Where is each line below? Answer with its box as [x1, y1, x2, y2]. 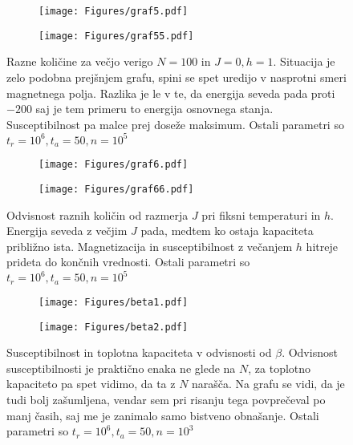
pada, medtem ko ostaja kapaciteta [140, 222, 314, 239]
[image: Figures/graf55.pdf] [39, 30, 194, 42]
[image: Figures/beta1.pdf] [39, 296, 189, 308]
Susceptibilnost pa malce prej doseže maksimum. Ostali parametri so [6, 115, 344, 132]
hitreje [306, 237, 338, 254]
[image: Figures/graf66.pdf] [39, 183, 194, 195]
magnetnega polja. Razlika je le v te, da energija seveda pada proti [6, 84, 335, 101]
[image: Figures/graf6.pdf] [39, 159, 189, 171]
